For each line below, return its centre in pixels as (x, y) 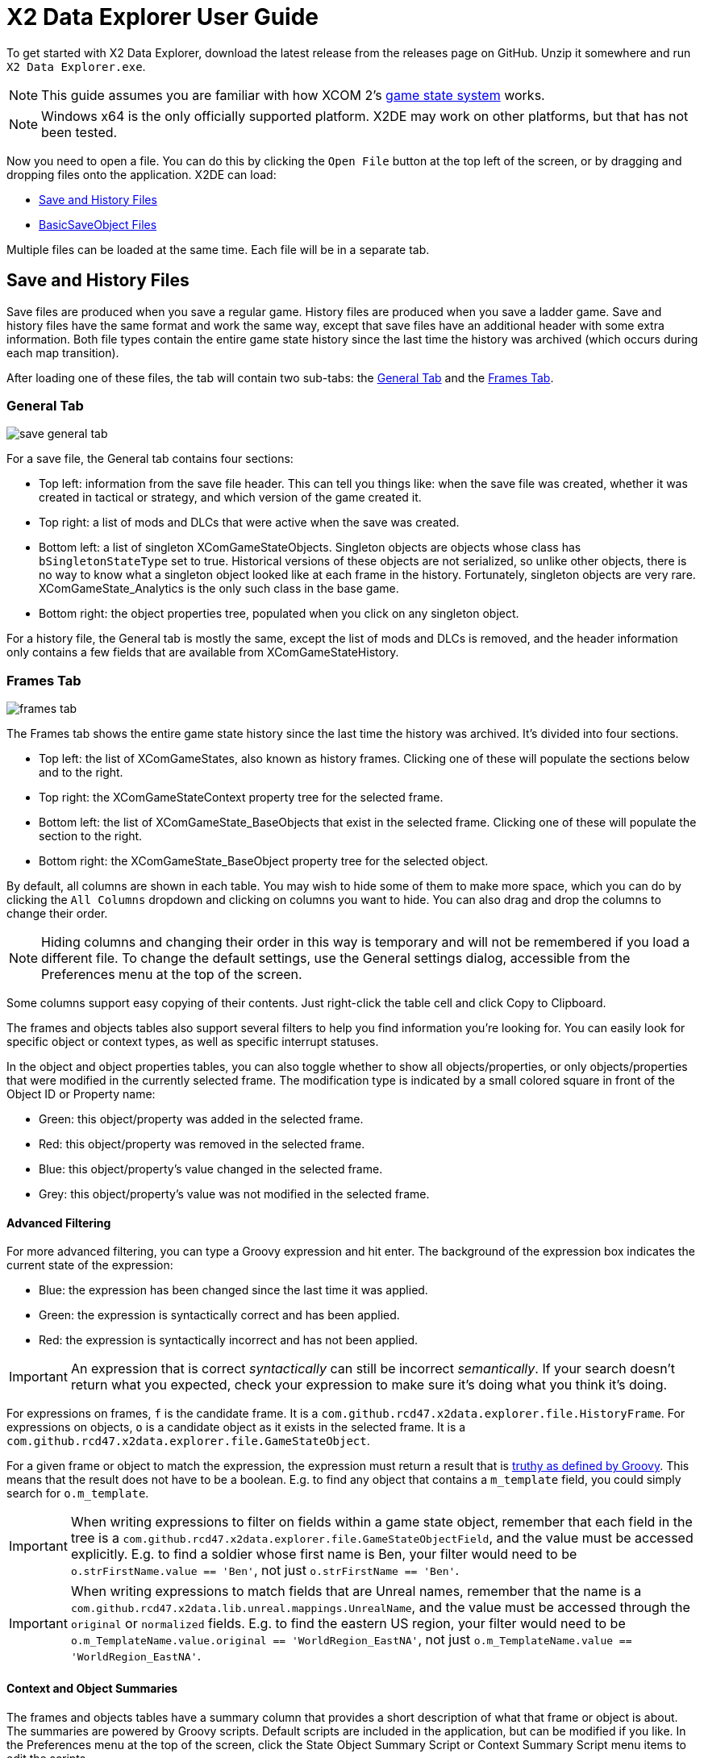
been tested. (79, 132)
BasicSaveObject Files (98, 224)
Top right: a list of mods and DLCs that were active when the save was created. (249, 523)
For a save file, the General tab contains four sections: (150, 459)
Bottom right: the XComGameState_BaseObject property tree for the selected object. (264, 861)
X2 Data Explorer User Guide (163, 17)
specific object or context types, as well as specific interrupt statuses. (193, 1042)
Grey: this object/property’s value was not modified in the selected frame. (234, 1194)
